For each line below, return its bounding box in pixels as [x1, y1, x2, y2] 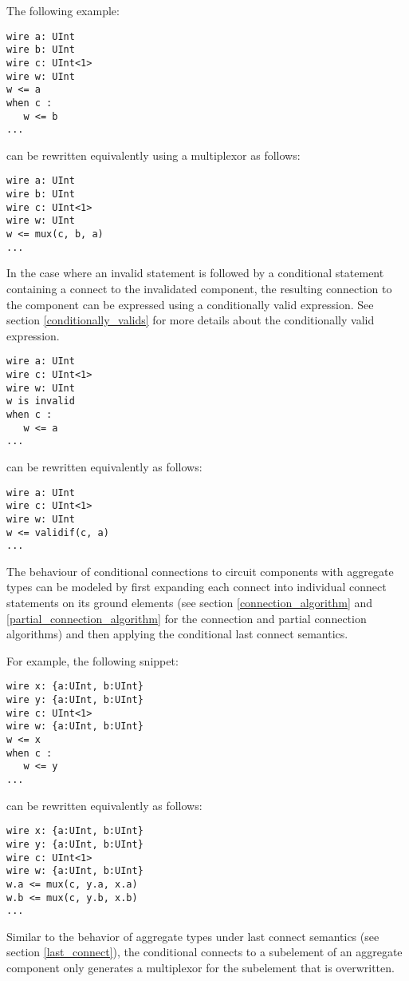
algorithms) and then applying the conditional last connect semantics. [6, 626, 348, 642]
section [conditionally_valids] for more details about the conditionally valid [6, 312, 375, 328]
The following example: [6, 2, 120, 18]
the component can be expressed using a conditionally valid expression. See [6, 296, 374, 312]
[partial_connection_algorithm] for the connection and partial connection [6, 610, 367, 626]
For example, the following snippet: [6, 652, 179, 669]
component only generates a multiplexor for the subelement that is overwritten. [6, 959, 395, 975]
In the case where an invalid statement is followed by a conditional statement [6, 264, 384, 281]
